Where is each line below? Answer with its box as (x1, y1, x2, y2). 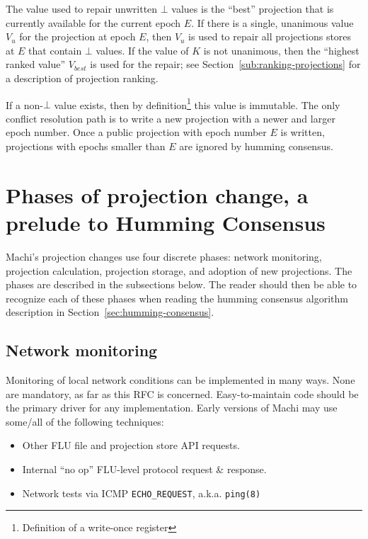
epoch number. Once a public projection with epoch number (6, 125, 267, 140)
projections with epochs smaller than (6, 139, 166, 153)
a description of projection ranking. (6, 70, 159, 85)
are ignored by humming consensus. (179, 139, 333, 153)
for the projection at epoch (19, 29, 136, 44)
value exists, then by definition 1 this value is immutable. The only (54, 95, 340, 112)
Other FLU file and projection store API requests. (22, 438, 240, 453)
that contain (28, 42, 82, 57)
